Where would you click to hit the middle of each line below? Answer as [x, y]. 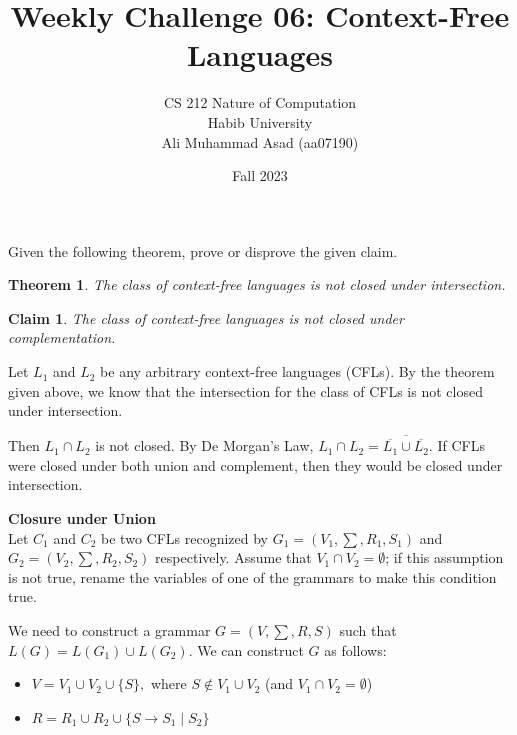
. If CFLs [456, 445]
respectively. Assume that [233, 557]
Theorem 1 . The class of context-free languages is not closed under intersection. [257, 284]
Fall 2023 [260, 175]
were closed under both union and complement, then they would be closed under [255, 464]
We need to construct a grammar [109, 630]
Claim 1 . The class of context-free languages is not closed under [206, 317]
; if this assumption [444, 557]
